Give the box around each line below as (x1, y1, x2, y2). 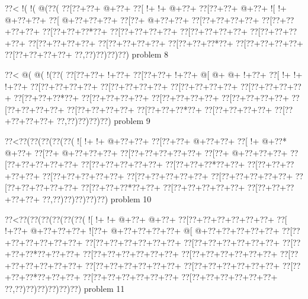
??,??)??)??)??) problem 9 (56, 114, 150, 127)
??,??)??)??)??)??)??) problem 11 (5, 282, 125, 295)
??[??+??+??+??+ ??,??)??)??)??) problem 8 (5, 48, 169, 61)
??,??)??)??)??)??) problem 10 (42, 192, 152, 205)
